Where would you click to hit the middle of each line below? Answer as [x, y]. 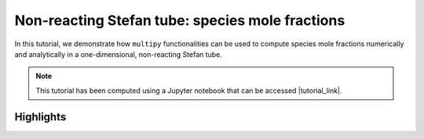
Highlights [40, 117]
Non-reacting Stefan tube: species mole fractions [180, 20]
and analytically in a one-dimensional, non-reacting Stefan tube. [119, 54]
